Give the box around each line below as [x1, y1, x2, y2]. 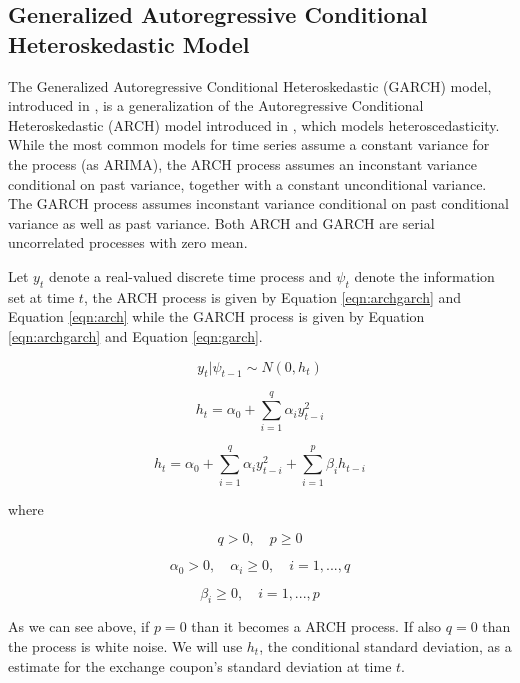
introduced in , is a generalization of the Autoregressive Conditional [8, 95, 424, 116]
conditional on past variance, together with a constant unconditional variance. [8, 173, 487, 194]
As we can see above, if [8, 616, 150, 637]
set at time [8, 286, 75, 307]
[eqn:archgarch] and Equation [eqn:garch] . [8, 325, 263, 346]
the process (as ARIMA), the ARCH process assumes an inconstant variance [8, 153, 477, 174]
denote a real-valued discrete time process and [48, 265, 332, 286]
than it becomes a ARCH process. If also [191, 616, 442, 637]
